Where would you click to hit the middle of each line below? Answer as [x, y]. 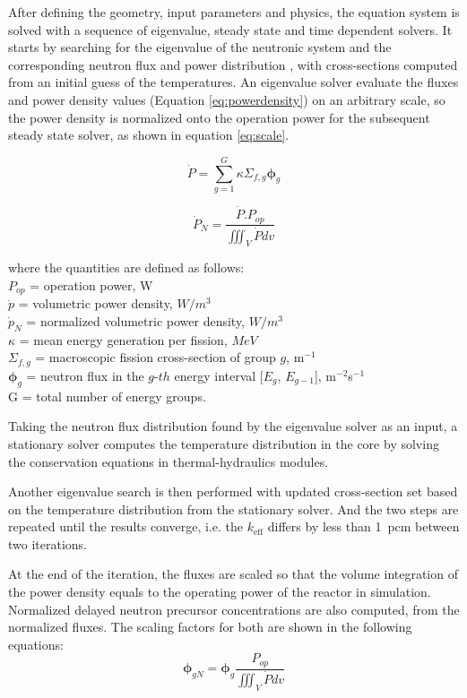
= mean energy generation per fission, [123, 339]
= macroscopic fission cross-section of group [156, 357]
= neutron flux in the [85, 375]
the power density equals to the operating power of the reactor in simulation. [220, 592]
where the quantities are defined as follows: [126, 267]
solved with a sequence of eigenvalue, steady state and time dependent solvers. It [230, 29]
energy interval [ [219, 375]
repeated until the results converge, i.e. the [125, 526]
